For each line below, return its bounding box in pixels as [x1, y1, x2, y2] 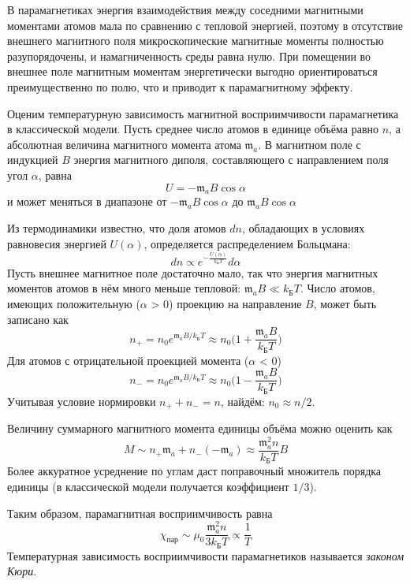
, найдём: [220, 392, 265, 409]
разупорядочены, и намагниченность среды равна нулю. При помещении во [7, 47, 371, 64]
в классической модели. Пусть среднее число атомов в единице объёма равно [7, 121, 379, 137]
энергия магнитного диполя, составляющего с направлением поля [73, 151, 389, 168]
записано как [7, 311, 69, 327]
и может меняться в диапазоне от [7, 193, 167, 210]
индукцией [7, 151, 58, 168]
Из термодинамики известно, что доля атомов [7, 219, 226, 236]
